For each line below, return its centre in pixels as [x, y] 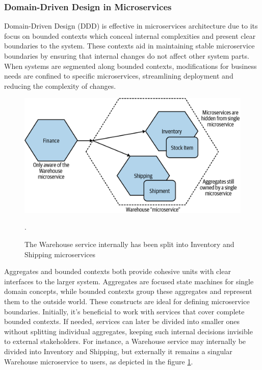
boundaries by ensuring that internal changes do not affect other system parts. [127, 56]
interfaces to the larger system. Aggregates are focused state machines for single [129, 281]
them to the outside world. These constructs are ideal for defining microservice [127, 301]
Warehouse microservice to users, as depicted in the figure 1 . [99, 361]
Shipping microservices [60, 254]
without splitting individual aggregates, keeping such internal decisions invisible [128, 331]
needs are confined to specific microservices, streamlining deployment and [119, 76]
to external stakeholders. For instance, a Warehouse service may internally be [125, 341]
